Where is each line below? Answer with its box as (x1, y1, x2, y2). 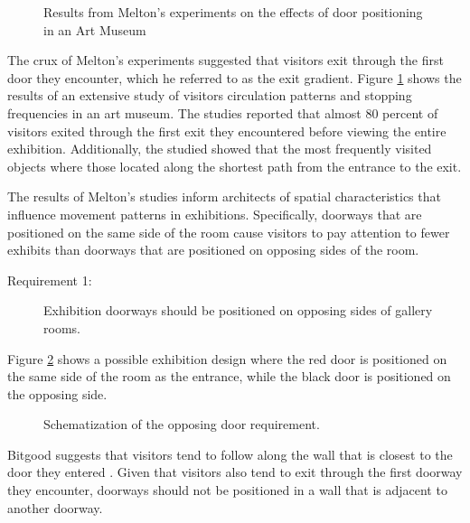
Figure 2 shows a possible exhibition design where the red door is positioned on (7, 349, 447, 368)
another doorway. (7, 498, 103, 517)
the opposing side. (7, 384, 108, 403)
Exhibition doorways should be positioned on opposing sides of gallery (43, 301, 433, 320)
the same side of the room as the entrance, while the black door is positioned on (7, 367, 451, 386)
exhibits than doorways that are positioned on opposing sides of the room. (7, 240, 419, 259)
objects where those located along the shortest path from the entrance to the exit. (7, 156, 462, 175)
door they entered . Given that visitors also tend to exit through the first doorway (7, 462, 463, 481)
